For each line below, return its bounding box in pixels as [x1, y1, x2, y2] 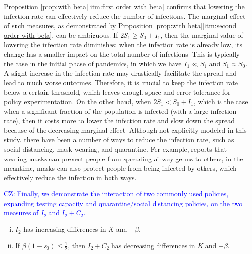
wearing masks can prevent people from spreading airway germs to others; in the [4, 153, 243, 163]
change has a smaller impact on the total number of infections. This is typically [4, 48, 240, 59]
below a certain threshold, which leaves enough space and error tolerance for [4, 87, 231, 97]
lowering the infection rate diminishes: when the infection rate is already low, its [4, 39, 243, 49]
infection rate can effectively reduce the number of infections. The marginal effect [4, 11, 246, 21]
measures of [4, 207, 39, 218]
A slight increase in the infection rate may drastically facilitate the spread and [4, 68, 236, 78]
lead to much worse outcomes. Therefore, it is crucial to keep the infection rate [4, 77, 238, 87]
